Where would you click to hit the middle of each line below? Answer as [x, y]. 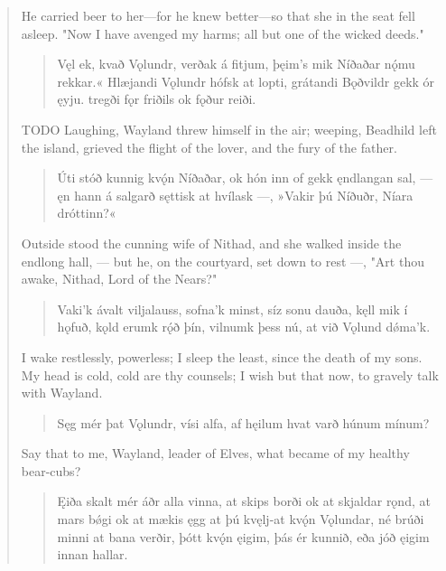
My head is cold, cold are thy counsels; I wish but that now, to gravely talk [230, 374]
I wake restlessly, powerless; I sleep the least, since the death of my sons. [222, 356]
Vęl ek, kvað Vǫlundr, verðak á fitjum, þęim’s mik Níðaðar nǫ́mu [236, 64]
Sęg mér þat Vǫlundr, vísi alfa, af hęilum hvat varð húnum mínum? [243, 422]
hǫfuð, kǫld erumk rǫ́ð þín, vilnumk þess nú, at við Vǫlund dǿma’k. [244, 327]
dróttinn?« [87, 213]
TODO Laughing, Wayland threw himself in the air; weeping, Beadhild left [229, 129]
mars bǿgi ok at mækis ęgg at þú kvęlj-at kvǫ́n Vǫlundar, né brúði [241, 519]
